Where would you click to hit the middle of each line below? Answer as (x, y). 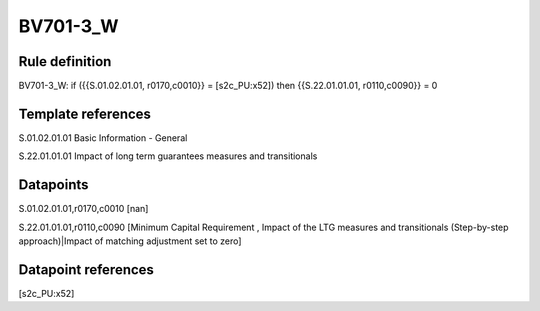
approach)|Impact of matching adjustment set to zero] (130, 241)
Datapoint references (86, 269)
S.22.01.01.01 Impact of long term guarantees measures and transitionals (168, 156)
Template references (85, 113)
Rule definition (65, 61)
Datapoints (53, 185)
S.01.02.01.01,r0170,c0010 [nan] (83, 209)
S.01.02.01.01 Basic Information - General (103, 137)
